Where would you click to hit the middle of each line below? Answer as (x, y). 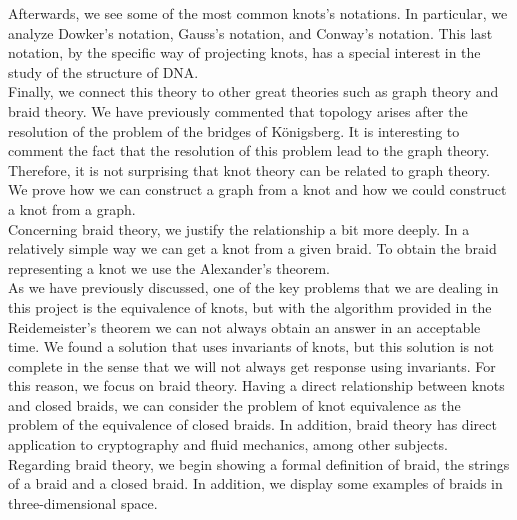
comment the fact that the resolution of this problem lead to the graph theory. (249, 150)
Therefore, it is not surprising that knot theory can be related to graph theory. (249, 169)
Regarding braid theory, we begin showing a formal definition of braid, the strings (259, 463)
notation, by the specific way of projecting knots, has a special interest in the (244, 52)
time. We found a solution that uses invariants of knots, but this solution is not (251, 346)
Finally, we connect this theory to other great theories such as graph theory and (253, 91)
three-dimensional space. (83, 502)
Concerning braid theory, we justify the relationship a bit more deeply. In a (239, 228)
